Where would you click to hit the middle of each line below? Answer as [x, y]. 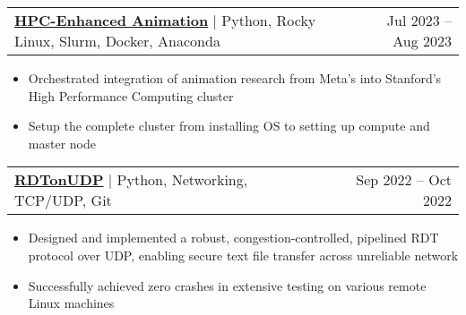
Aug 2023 [422, 41]
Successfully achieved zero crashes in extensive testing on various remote [227, 285]
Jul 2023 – [419, 20]
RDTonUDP [59, 180]
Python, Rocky [269, 20]
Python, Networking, [182, 180]
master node [62, 143]
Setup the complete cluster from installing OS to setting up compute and [229, 126]
